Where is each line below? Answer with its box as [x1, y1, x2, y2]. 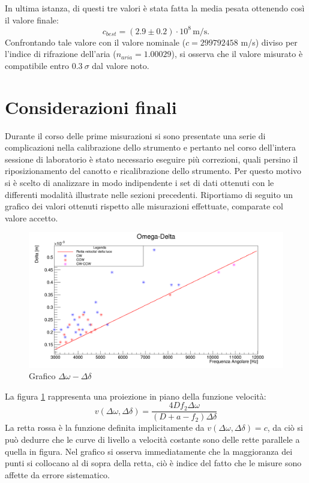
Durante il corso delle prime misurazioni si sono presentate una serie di [5, 129, 266, 142]
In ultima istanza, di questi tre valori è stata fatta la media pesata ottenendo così [5, 2, 305, 14]
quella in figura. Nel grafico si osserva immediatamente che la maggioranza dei [5, 445, 293, 457]
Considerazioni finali [5, 94, 177, 119]
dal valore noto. [92, 59, 149, 71]
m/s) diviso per [241, 35, 298, 48]
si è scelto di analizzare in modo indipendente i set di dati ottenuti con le [5, 176, 274, 188]
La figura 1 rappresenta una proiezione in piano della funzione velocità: [5, 389, 266, 402]
